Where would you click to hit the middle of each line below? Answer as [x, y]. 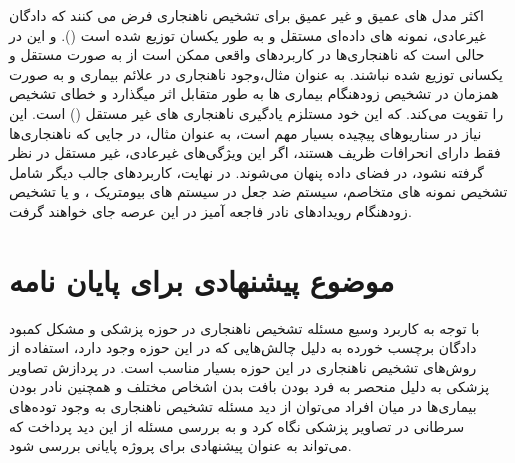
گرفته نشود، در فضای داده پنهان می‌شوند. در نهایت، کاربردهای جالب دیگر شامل [246, 171]
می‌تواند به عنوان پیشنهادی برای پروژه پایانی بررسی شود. [180, 445]
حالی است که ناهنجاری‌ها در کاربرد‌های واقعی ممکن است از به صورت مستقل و [247, 54]
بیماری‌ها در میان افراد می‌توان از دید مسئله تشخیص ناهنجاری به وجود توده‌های [243, 406]
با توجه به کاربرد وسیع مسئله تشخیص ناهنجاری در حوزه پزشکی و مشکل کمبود [244, 327]
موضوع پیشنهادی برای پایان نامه [202, 279]
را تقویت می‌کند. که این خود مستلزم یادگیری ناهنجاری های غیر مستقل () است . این [256, 112]
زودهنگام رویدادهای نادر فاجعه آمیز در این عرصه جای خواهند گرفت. [210, 210]
